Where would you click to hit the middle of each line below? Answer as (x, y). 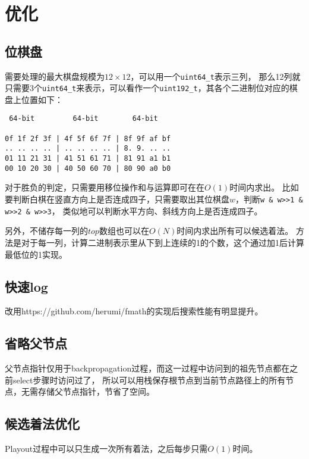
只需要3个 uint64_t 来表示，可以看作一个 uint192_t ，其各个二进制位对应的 (147, 88)
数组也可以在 (124, 231)
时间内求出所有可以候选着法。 (235, 231)
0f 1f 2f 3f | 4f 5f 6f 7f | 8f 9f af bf (88, 138)
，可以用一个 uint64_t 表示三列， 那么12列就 (215, 76)
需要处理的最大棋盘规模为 (55, 76)
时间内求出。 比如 (264, 187)
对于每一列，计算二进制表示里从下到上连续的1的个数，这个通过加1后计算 (163, 242)
